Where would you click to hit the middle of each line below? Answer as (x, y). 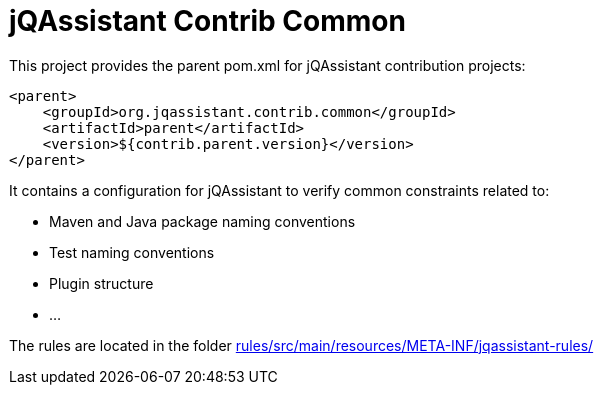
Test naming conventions (132, 252)
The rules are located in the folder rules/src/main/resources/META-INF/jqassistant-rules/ (301, 345)
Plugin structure (101, 283)
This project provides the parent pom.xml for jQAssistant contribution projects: (267, 65)
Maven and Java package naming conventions (202, 221)
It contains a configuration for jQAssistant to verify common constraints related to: (279, 190)
